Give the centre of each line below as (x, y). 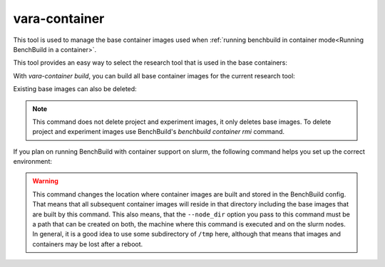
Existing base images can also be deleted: (75, 89)
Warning (45, 181)
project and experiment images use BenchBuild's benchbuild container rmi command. (159, 132)
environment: (33, 162)
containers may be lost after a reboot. (88, 244)
